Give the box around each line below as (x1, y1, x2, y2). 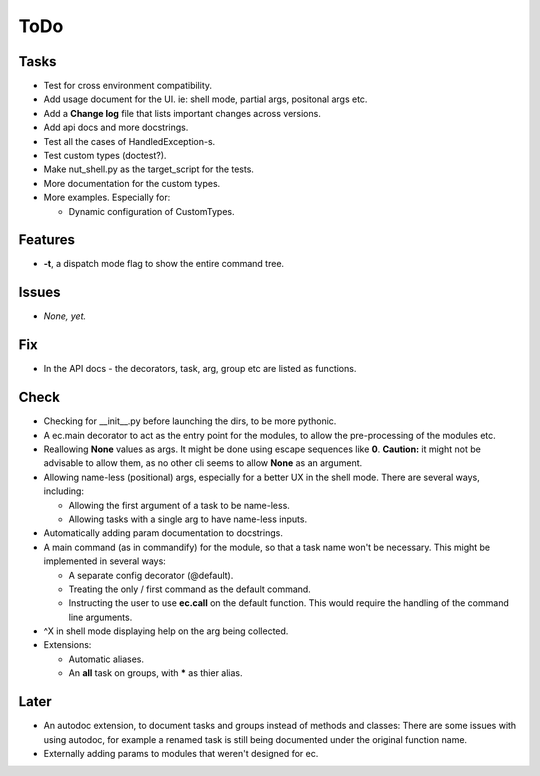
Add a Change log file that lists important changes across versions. (43, 107, 322, 119)
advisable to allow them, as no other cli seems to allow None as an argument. (43, 457, 363, 469)
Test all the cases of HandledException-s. (43, 135, 216, 147)
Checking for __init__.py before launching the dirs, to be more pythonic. (43, 415, 337, 427)
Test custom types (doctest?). (43, 150, 167, 162)
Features (18, 231, 75, 249)
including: (43, 485, 85, 497)
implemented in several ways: (43, 555, 167, 567)
